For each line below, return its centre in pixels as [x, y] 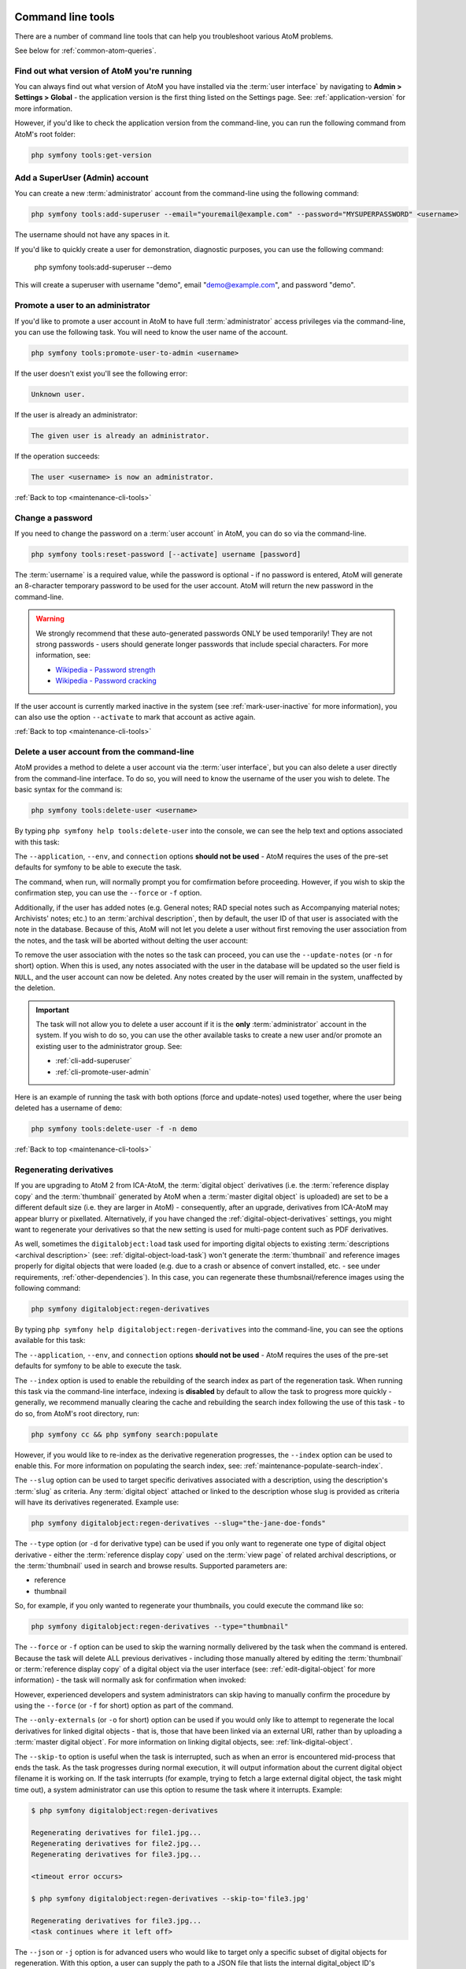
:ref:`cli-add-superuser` [94, 1061]
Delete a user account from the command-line [104, 752]
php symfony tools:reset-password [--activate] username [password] [166, 554]
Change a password [54, 517]
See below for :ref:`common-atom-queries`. [85, 50]
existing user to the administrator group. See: [109, 1046]
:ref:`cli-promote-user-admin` [103, 1072]
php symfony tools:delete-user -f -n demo [114, 1129]
